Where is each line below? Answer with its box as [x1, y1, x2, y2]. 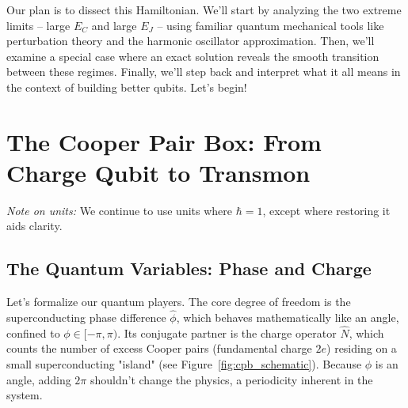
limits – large [6, 17, 71, 33]
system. [6, 387, 43, 403]
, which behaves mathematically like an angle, [176, 309, 399, 326]
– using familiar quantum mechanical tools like [157, 17, 384, 33]
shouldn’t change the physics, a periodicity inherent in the [90, 371, 373, 387]
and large [91, 17, 137, 33]
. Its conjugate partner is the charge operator [117, 324, 337, 341]
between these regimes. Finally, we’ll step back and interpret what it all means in [6, 63, 401, 80]
